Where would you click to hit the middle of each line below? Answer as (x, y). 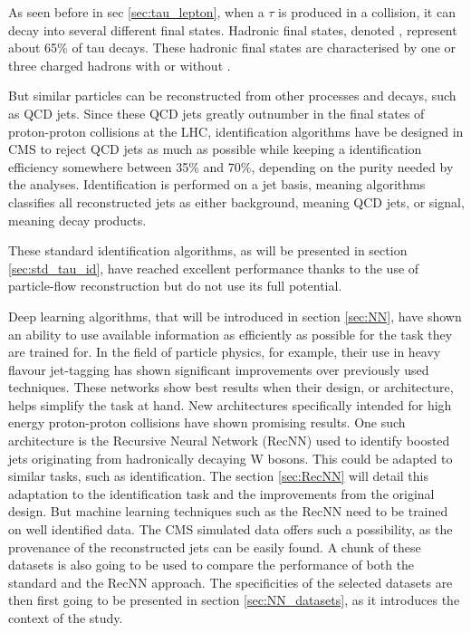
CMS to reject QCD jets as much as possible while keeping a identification (215, 149)
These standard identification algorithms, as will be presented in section (208, 250)
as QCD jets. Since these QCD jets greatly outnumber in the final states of (216, 113)
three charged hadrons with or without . (120, 65)
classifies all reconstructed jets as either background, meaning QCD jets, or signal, (236, 201)
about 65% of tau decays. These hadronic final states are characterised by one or (232, 48)
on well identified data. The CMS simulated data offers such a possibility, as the (231, 529)
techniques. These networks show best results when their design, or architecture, (231, 387)
